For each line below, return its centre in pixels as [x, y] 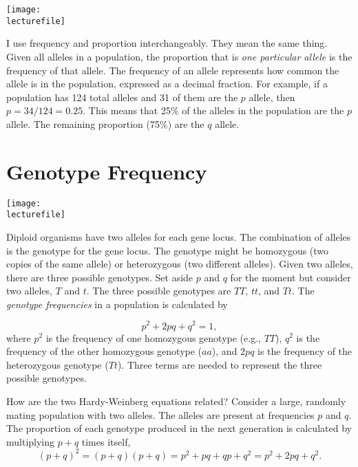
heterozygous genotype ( [57, 364]
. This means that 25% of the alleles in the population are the [213, 110]
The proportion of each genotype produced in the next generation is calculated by [179, 428]
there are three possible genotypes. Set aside [100, 277]
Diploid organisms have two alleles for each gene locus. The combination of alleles [179, 236]
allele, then [272, 97]
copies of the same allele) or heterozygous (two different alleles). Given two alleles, [180, 264]
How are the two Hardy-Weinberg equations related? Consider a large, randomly [176, 401]
